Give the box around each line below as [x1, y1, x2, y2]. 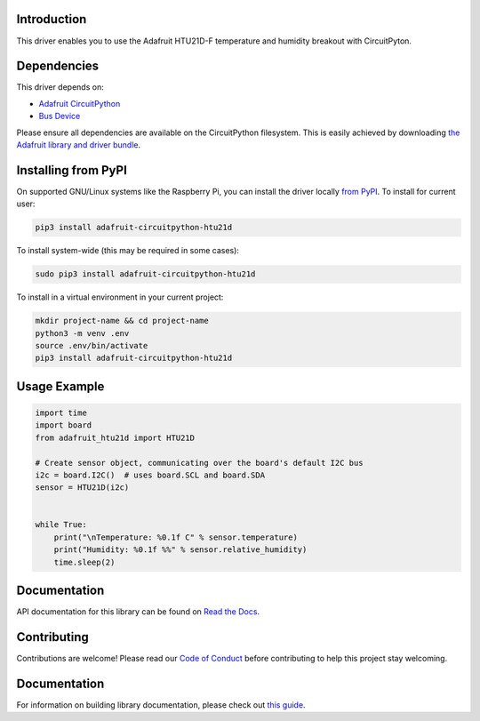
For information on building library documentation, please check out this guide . [16, 699, 306, 710]
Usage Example [16, 379, 105, 394]
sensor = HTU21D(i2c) [35, 483, 130, 493]
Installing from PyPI [16, 163, 128, 178]
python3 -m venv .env [35, 328, 130, 338]
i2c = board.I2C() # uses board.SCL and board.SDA [35, 469, 266, 480]
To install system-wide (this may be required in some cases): [16, 245, 240, 256]
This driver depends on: [16, 82, 104, 92]
